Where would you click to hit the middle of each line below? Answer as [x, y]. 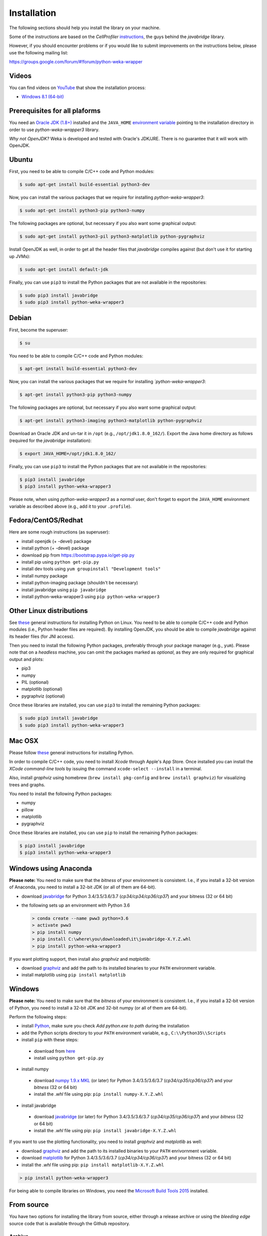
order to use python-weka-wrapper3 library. [54, 130]
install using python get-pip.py [69, 1058]
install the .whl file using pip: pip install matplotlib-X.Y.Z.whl [93, 1165]
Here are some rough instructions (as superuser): [59, 532]
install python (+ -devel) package [55, 548]
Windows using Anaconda [51, 868]
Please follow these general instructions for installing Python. [71, 753]
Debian [20, 318]
